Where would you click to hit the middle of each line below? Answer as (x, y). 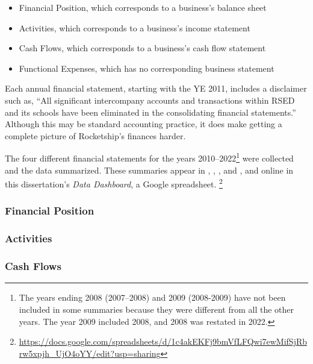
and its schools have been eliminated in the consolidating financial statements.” (150, 112)
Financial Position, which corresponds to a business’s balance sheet (143, 7)
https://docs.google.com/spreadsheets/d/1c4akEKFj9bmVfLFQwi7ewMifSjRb (163, 341)
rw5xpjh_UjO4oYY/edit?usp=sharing (90, 353)
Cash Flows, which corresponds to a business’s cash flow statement (142, 48)
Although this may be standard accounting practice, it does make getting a (144, 124)
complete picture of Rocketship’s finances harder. (95, 135)
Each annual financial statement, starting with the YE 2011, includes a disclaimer (156, 88)
